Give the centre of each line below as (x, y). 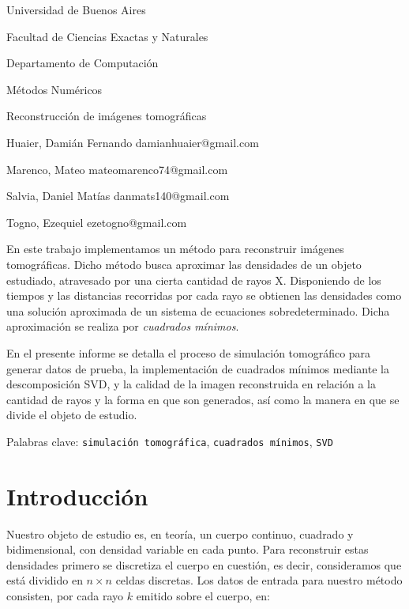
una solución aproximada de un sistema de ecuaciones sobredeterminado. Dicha (198, 310)
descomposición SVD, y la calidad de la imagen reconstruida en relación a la (191, 384)
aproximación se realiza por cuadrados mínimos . (123, 326)
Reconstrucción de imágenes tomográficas (107, 116)
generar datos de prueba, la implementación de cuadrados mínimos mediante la (198, 368)
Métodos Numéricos (54, 89)
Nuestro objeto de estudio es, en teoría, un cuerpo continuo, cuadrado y (180, 533)
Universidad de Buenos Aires (76, 9)
